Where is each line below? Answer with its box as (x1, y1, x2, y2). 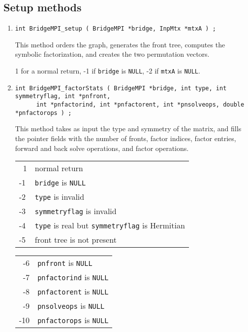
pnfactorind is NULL (37, 271, 109, 283)
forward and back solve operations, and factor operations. (15, 143, 189, 153)
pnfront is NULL (37, 257, 93, 269)
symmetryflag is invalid (34, 205, 117, 217)
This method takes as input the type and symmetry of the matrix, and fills (15, 123, 242, 134)
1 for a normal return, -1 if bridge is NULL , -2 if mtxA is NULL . (15, 66, 200, 76)
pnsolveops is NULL (37, 300, 105, 312)
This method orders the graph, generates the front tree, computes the (15, 39, 225, 49)
